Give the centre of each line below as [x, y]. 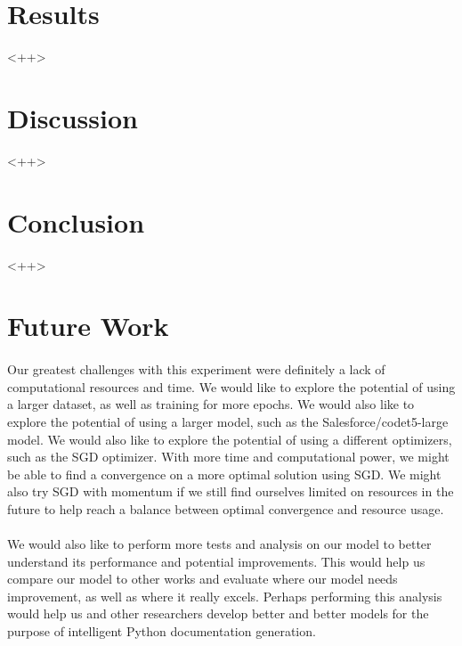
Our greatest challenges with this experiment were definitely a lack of [196, 369]
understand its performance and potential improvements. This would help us [216, 561]
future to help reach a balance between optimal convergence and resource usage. [226, 508]
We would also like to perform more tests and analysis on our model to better [219, 544]
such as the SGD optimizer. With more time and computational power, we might [228, 457]
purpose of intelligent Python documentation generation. [162, 631]
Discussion [73, 117]
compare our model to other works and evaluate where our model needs [203, 579]
